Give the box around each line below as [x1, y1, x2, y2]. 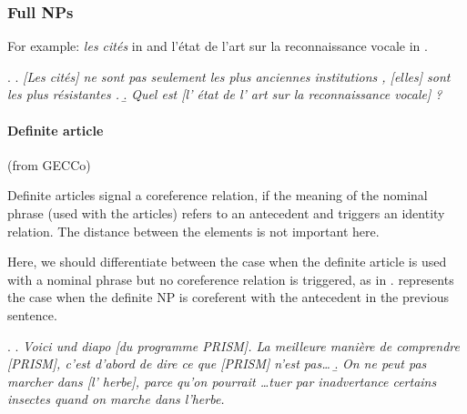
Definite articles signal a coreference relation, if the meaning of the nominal [7, 186, 428, 205]
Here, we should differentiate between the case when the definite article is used [7, 252, 447, 271]
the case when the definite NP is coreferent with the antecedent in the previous [7, 288, 450, 307]
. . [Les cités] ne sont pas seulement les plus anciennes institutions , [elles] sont [7, 66, 451, 86]
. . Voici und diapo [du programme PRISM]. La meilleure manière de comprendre [7, 336, 460, 355]
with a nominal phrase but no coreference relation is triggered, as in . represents [7, 269, 454, 288]
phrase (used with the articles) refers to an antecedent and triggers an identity [7, 203, 445, 222]
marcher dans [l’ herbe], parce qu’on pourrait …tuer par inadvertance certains [7, 371, 437, 390]
